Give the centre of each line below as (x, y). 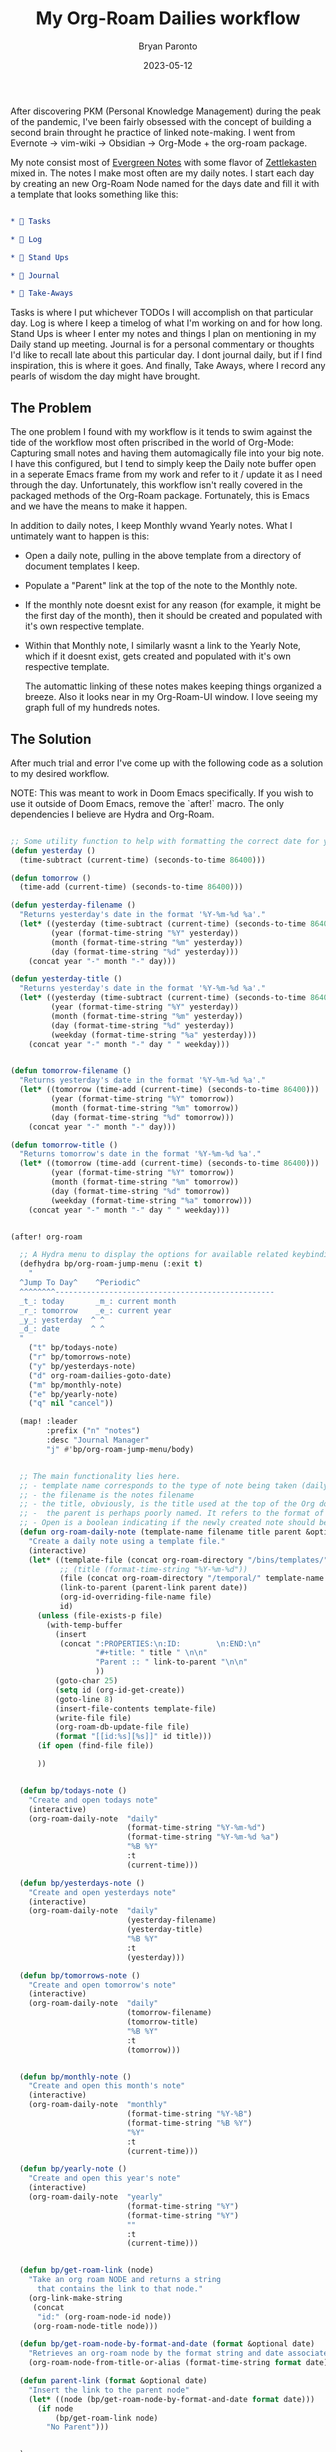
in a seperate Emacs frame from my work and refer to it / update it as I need (166, 474)
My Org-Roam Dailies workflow (168, 18)
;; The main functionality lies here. (100, 1476)
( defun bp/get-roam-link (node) (87, 2270)
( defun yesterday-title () (66, 979)
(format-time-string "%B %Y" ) (189, 2123)
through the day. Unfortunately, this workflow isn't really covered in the (156, 485)
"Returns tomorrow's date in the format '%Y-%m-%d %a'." (140, 1154)
